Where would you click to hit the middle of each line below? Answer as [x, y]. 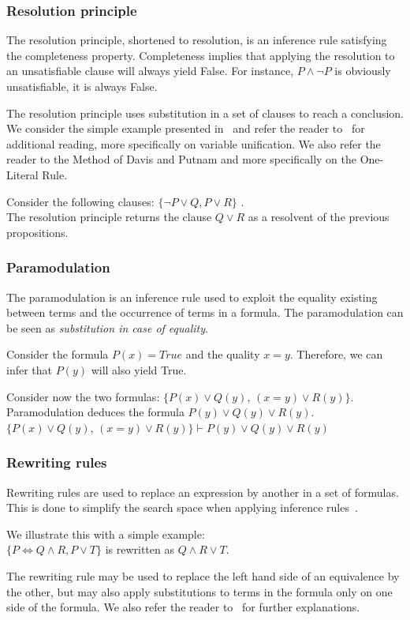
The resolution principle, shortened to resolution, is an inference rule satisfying [197, 40]
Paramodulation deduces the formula [95, 412]
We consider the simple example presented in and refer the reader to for [186, 128]
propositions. [37, 232]
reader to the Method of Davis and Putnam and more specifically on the [182, 159]
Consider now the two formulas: [83, 396]
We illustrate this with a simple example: [106, 534]
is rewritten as [140, 549]
